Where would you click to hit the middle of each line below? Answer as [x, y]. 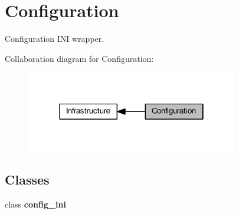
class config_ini [36, 204]
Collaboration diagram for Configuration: [79, 58]
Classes [27, 179]
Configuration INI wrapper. [55, 39]
